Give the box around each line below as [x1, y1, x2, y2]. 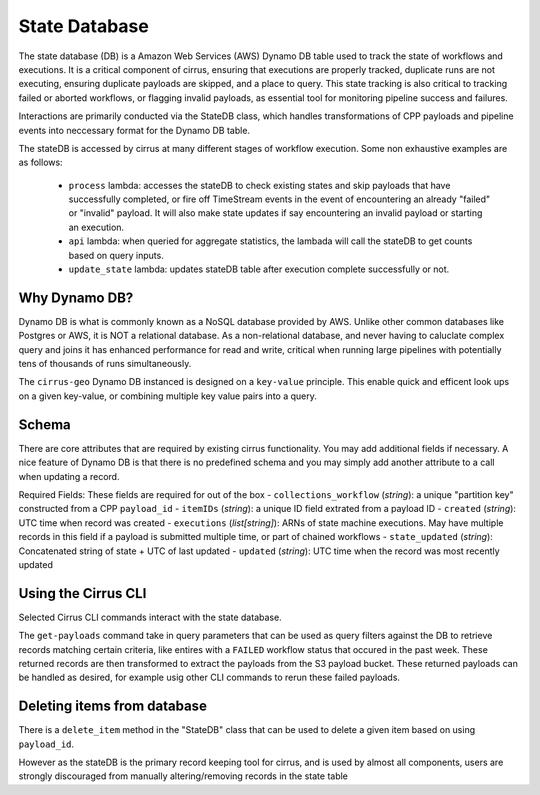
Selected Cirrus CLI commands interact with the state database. [18, 611, 282, 623]
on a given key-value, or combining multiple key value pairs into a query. [18, 390, 317, 402]
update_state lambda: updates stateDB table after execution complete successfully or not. [68, 263, 450, 275]
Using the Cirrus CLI [18, 585, 147, 602]
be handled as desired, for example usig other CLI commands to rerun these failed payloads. [18, 671, 400, 684]
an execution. [68, 221, 125, 233]
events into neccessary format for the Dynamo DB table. [18, 124, 250, 136]
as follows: [18, 156, 64, 169]
